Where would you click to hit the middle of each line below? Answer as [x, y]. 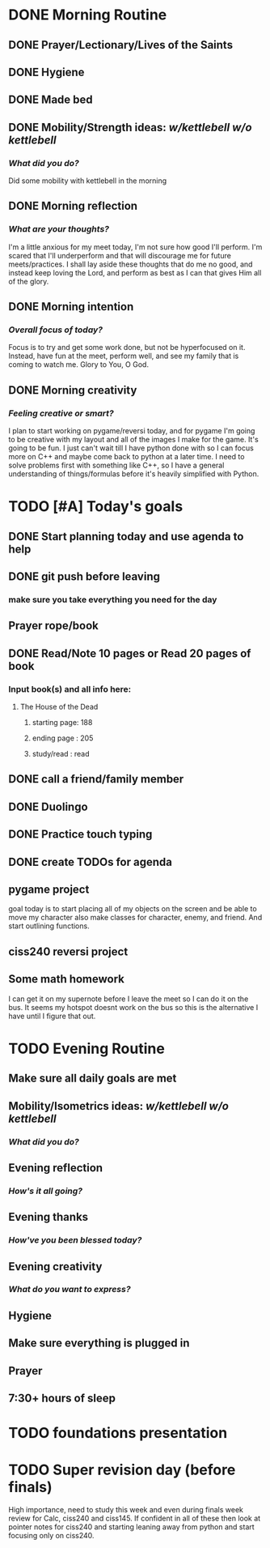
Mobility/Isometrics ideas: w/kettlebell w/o [118, 1106]
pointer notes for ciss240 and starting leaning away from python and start [131, 1527]
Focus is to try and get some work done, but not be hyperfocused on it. [127, 348]
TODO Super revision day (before [122, 1470]
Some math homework [67, 979]
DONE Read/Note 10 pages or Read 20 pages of [130, 653]
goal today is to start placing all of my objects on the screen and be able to [133, 909]
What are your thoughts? [59, 229]
